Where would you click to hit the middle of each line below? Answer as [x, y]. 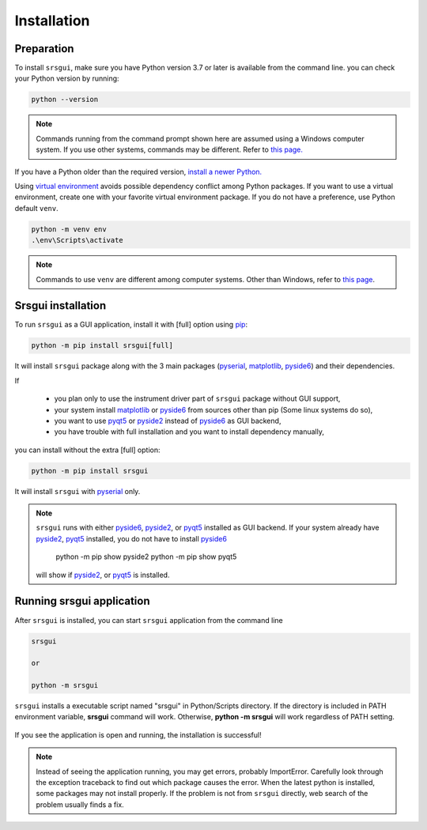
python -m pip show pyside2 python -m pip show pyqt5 [146, 556]
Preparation [44, 49]
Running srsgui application [82, 601]
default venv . [36, 208]
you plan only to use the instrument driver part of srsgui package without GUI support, [197, 398]
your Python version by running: [67, 78]
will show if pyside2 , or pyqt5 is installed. [103, 575]
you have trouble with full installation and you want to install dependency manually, [189, 432]
